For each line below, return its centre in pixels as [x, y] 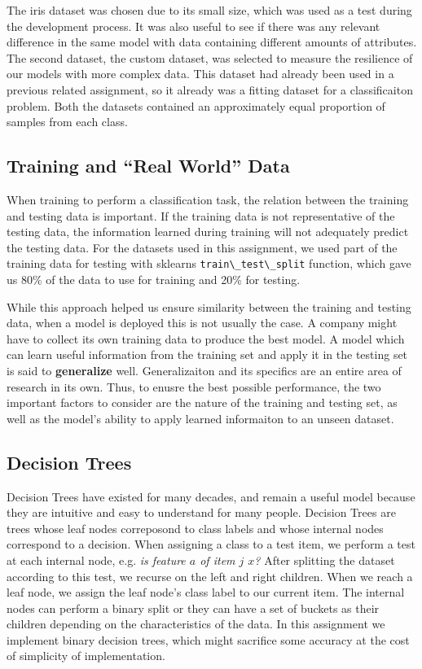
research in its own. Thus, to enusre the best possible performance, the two [194, 386]
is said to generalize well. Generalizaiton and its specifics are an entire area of [204, 370]
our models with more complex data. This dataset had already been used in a [200, 74]
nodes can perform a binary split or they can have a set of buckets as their [193, 608]
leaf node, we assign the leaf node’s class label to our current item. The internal [206, 592]
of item [218, 560]
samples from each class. [67, 122]
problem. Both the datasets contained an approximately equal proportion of [196, 105]
